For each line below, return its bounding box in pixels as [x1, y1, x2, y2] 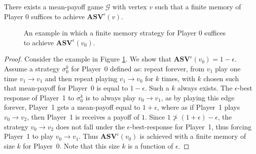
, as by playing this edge [161, 92, 235, 102]
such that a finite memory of [154, 1, 241, 11]
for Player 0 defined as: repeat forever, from [71, 63, 205, 73]
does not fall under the [56, 121, 125, 131]
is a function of [128, 140, 173, 151]
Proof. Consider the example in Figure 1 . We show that [4, 54, 172, 64]
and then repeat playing [45, 73, 117, 83]
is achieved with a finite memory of [140, 131, 246, 141]
